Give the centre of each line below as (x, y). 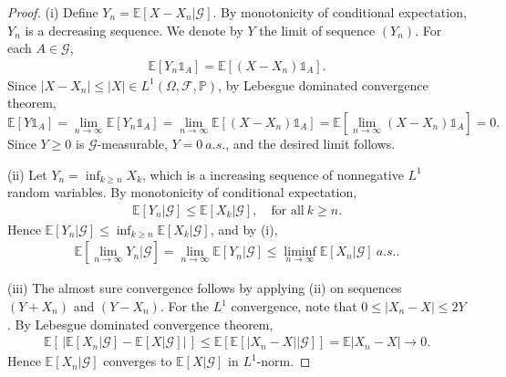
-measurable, (132, 143)
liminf (300, 252)
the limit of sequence (317, 30)
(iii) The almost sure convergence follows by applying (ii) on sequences (205, 288)
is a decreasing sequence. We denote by (134, 30)
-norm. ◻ (284, 361)
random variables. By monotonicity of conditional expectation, (182, 192)
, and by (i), (244, 229)
